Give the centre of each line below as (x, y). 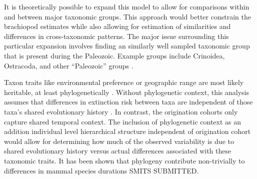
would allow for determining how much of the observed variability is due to (119, 141)
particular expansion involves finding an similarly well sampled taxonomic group (127, 46)
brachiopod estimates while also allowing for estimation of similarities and (117, 26)
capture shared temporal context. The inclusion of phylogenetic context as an (123, 121)
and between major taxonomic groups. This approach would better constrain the (127, 16)
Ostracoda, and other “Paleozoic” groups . (69, 65)
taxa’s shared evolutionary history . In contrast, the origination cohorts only (121, 111)
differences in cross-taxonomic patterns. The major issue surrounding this (116, 36)
